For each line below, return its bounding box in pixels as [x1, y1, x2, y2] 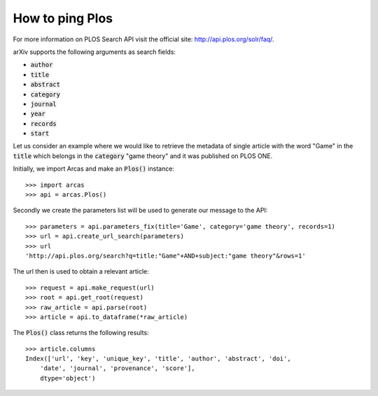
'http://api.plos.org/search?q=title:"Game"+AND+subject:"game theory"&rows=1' [25, 252, 306, 260]
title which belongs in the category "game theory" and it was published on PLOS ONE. [13, 151, 273, 160]
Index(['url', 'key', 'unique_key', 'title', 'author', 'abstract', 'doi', [25, 355, 291, 363]
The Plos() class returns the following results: [13, 329, 150, 337]
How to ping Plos [13, 10, 113, 26]
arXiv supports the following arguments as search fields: [13, 48, 176, 56]
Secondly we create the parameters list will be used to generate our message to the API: [13, 206, 268, 215]
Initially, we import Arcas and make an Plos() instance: [13, 164, 175, 173]
